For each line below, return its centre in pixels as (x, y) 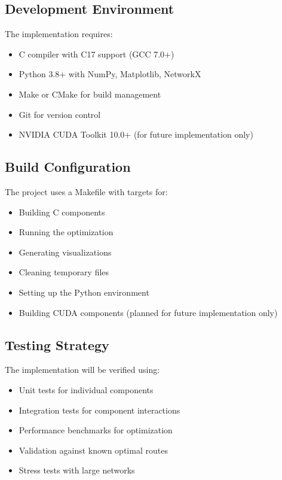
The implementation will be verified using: (82, 370)
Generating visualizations (65, 252)
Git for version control (60, 114)
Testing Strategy (57, 344)
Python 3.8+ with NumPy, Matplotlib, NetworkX (110, 74)
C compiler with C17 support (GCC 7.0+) (96, 54)
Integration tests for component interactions (99, 410)
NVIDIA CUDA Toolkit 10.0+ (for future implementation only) (136, 134)
